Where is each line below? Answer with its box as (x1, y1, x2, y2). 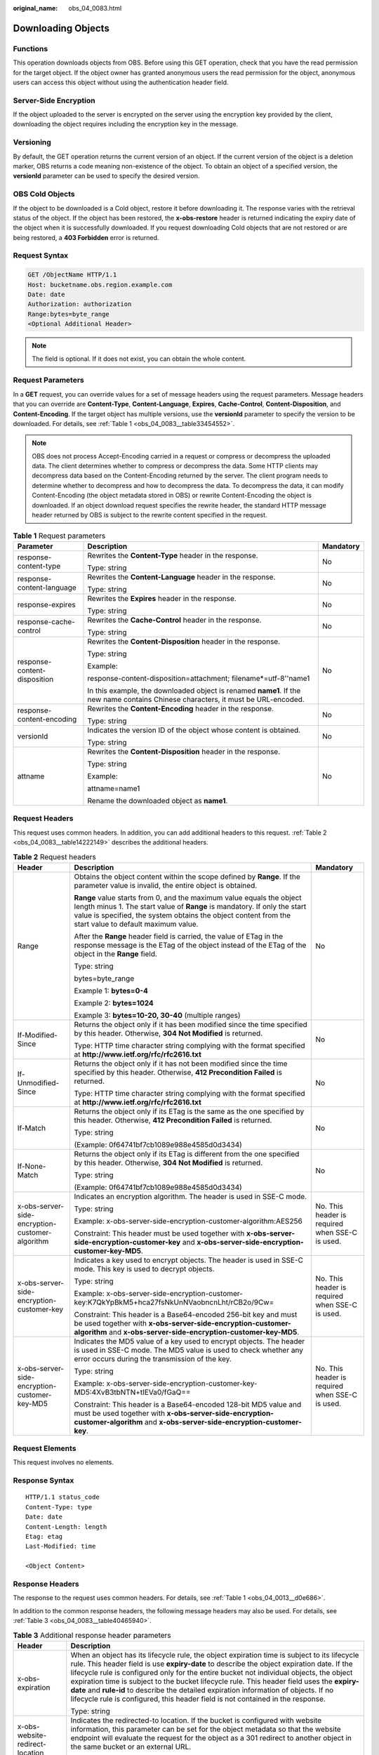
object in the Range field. (74, 948, 158, 958)
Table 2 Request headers (13, 852, 96, 861)
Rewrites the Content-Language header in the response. (87, 572, 276, 582)
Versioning (13, 138, 52, 147)
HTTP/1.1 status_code (25, 1493, 100, 1502)
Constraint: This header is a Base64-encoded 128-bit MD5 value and (74, 1399, 302, 1409)
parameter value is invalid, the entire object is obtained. (74, 880, 258, 890)
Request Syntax (13, 251, 69, 260)
